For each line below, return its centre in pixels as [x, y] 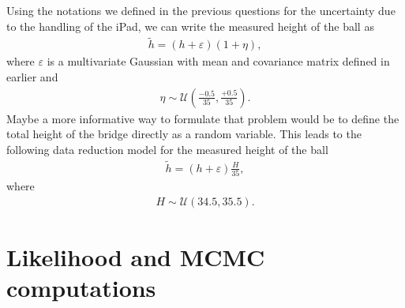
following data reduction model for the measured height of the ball [167, 149]
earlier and [32, 77]
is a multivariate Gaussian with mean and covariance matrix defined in [218, 61]
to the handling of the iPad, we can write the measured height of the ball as [190, 26]
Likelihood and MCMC [136, 256]
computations [81, 287]
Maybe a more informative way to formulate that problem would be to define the [203, 118]
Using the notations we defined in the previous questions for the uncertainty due [201, 10]
